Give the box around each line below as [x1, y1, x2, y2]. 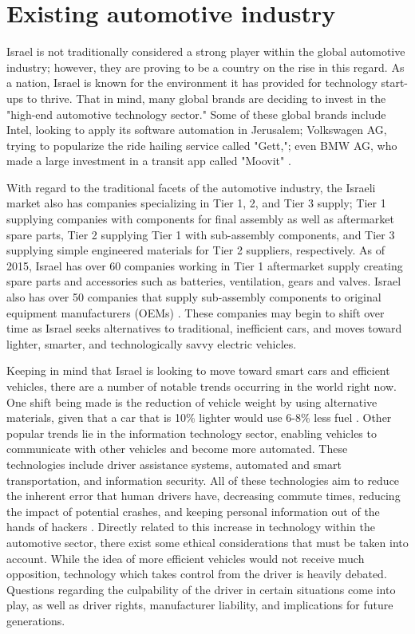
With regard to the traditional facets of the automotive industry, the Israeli [6, 179, 376, 195]
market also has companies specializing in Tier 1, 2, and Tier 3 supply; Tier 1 [6, 195, 386, 211]
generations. [6, 612, 65, 628]
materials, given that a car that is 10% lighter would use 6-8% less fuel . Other [6, 409, 392, 426]
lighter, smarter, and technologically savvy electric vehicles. [6, 335, 297, 352]
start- [381, 74, 409, 91]
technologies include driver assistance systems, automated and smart [6, 455, 342, 472]
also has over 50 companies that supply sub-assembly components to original [6, 289, 381, 305]
